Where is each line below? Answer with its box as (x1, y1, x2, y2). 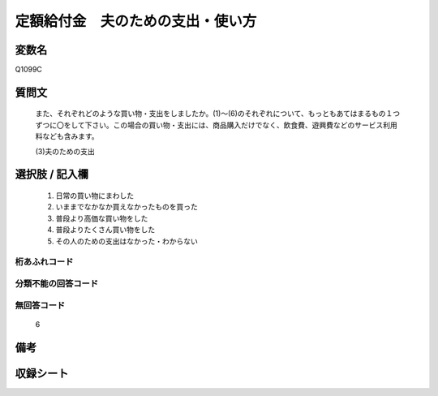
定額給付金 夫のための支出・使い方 (15, 12, 257, 30)
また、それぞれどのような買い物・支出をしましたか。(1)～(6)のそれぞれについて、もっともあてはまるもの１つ (35, 109, 401, 118)
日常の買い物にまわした (55, 191, 134, 200)
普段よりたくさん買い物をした (55, 225, 156, 235)
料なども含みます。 (35, 131, 99, 141)
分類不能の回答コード (15, 278, 99, 289)
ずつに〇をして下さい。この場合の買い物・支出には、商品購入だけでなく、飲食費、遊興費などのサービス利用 (35, 120, 397, 130)
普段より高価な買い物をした (55, 213, 148, 223)
